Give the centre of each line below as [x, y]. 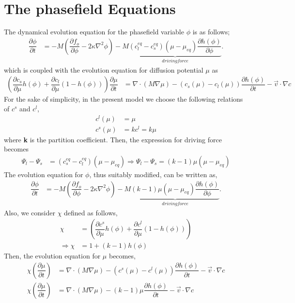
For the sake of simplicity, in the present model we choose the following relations [124, 99]
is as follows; [211, 32]
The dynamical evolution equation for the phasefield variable [94, 32]
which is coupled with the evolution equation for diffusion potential [104, 69]
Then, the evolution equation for [52, 256]
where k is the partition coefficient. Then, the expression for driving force [113, 139]
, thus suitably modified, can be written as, [153, 174]
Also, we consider [30, 212]
